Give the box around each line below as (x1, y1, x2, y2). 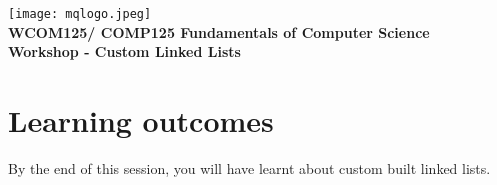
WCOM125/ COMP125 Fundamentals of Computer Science (8, 21, 430, 42)
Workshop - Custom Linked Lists (8, 41, 241, 62)
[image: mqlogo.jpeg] (8, 7, 152, 21)
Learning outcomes (8, 100, 274, 141)
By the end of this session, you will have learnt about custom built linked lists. (8, 157, 491, 178)
